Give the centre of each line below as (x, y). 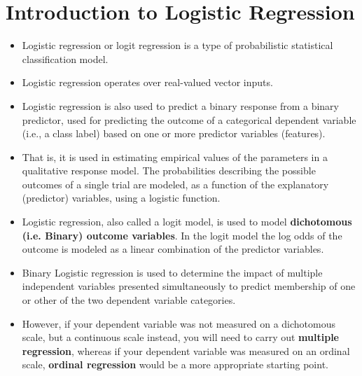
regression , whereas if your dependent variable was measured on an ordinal (186, 350)
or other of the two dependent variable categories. (129, 300)
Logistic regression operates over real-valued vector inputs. (147, 82)
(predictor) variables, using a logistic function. (121, 198)
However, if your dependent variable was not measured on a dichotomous (179, 323)
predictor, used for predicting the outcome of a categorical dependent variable (189, 119)
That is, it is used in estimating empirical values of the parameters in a (175, 156)
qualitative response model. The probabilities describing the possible (169, 170)
